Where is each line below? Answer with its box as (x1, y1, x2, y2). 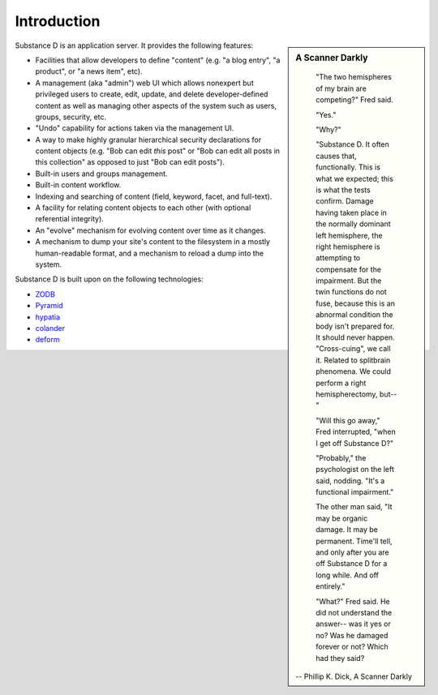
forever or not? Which (316, 641, 389, 652)
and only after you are (316, 547, 389, 557)
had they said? (316, 653, 365, 663)
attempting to (316, 253, 361, 263)
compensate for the (316, 264, 381, 274)
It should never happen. (316, 332, 395, 342)
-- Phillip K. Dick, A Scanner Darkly (295, 671, 413, 681)
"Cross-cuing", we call (316, 344, 391, 354)
